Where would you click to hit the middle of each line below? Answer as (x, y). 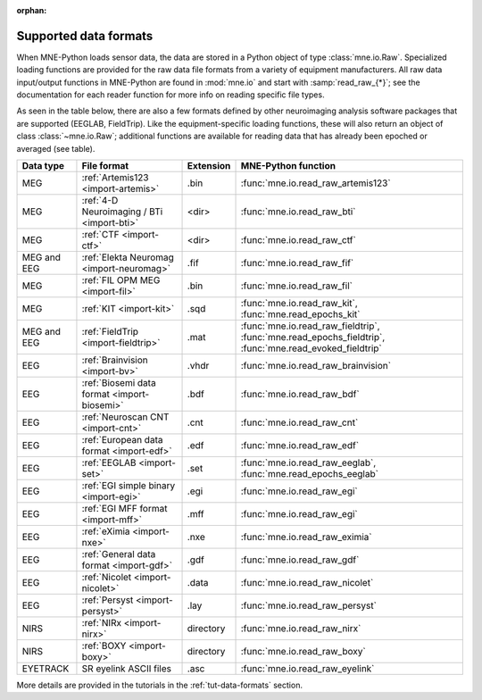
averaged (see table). (56, 148)
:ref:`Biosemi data (119, 383)
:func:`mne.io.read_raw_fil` (296, 286)
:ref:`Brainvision (115, 360)
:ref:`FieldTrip (110, 332)
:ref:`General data (119, 554)
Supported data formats (85, 36)
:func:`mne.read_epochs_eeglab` (310, 474)
